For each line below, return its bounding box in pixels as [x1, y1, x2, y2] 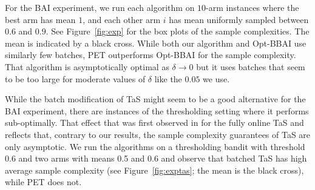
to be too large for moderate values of [5, 72, 146, 85]
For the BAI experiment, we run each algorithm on [5, 1, 195, 13]
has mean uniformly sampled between [169, 13, 309, 25]
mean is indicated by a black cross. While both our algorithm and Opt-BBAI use [5, 36, 307, 49]
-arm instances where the [206, 1, 299, 13]
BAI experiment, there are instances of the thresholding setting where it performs [5, 104, 309, 117]
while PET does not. [5, 175, 82, 188]
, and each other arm [83, 13, 161, 25]
